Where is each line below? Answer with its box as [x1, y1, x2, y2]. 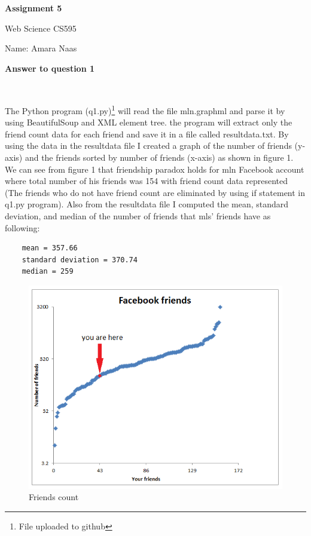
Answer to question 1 [5, 62, 95, 74]
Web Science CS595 [5, 22, 77, 34]
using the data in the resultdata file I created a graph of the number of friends [5, 139, 292, 152]
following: [5, 221, 40, 234]
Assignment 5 [5, 2, 62, 14]
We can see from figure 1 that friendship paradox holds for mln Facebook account [5, 163, 304, 175]
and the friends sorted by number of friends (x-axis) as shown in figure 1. [25, 151, 294, 163]
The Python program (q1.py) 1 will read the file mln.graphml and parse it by [5, 102, 285, 117]
